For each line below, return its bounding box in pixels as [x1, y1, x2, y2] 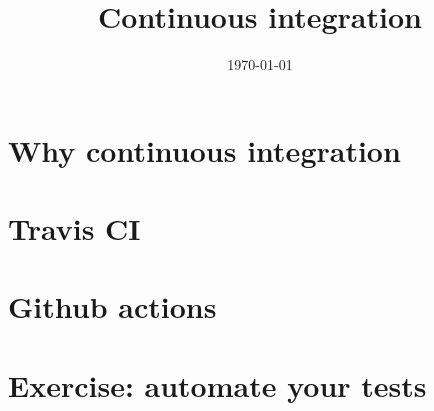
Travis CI [8, 208, 141, 249]
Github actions [8, 286, 217, 327]
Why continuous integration [8, 129, 401, 170]
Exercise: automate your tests [8, 364, 427, 405]
